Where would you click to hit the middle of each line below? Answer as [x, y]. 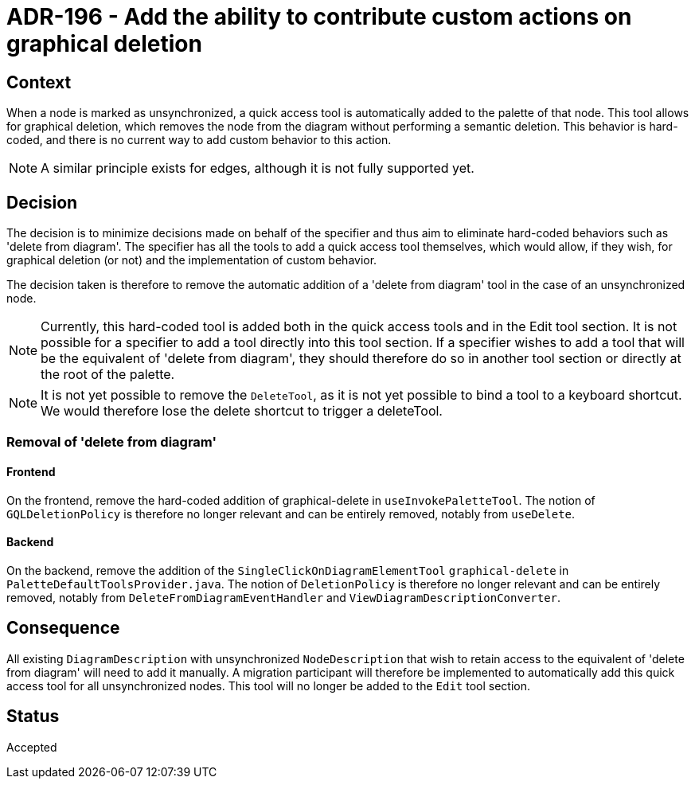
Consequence [63, 628]
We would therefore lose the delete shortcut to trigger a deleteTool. [242, 411]
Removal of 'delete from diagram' [111, 442]
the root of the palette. [108, 375]
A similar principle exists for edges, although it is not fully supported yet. [258, 168]
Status [33, 717]
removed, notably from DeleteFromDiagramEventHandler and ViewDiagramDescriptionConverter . [284, 597]
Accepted [32, 747]
